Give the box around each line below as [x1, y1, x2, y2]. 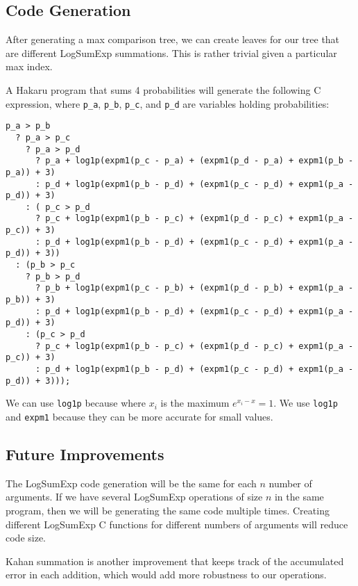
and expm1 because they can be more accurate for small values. [6, 409, 273, 423]
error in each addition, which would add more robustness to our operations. [6, 567, 327, 582]
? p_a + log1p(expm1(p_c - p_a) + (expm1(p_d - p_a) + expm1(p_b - [35, 156, 354, 166]
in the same [274, 489, 324, 504]
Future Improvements [6, 443, 164, 465]
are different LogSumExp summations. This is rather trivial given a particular [6, 45, 337, 60]
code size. [6, 530, 46, 545]
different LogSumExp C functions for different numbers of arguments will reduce [6, 516, 348, 531]
